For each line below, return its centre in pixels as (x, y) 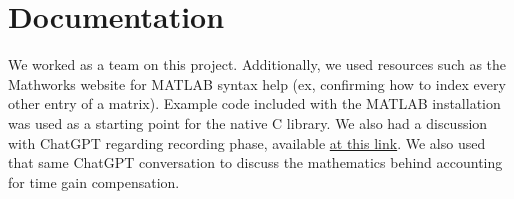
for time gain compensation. (94, 181)
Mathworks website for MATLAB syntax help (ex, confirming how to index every (257, 83)
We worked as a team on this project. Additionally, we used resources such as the (257, 64)
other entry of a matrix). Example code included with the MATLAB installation (254, 103)
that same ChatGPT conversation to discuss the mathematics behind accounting (255, 162)
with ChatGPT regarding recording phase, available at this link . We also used (247, 142)
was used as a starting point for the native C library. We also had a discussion (248, 122)
